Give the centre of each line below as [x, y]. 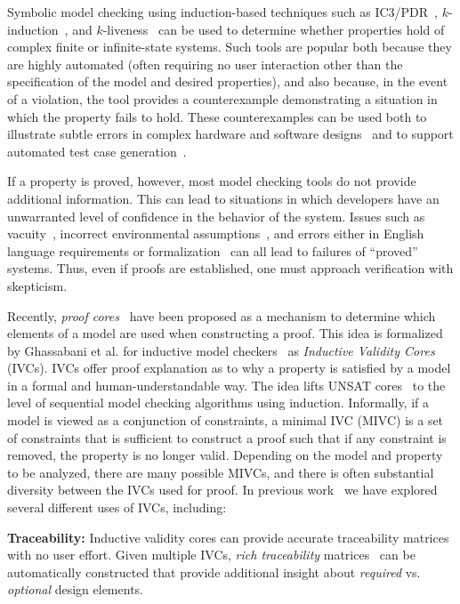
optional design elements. [75, 589]
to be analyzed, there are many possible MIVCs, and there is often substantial [221, 472]
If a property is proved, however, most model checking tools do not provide [212, 181]
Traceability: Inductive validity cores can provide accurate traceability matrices [228, 537]
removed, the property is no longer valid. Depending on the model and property [225, 455]
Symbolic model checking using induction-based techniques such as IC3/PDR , [222, 12]
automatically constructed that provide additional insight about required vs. [214, 572]
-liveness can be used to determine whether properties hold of [274, 29]
